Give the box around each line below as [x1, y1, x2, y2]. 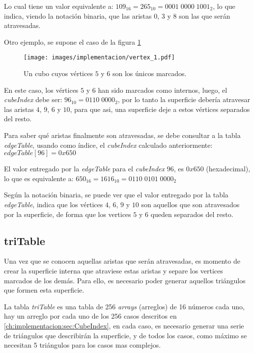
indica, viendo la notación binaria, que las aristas [4, 10, 152, 21]
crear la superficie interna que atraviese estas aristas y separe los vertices [4, 265, 223, 275]
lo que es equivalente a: [4, 173, 74, 183]
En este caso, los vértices [4, 84, 79, 95]
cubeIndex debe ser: [4, 94, 62, 105]
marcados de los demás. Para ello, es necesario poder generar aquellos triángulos [4, 275, 246, 285]
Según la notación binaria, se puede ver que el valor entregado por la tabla [4, 190, 228, 200]
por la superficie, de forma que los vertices [4, 209, 131, 219]
